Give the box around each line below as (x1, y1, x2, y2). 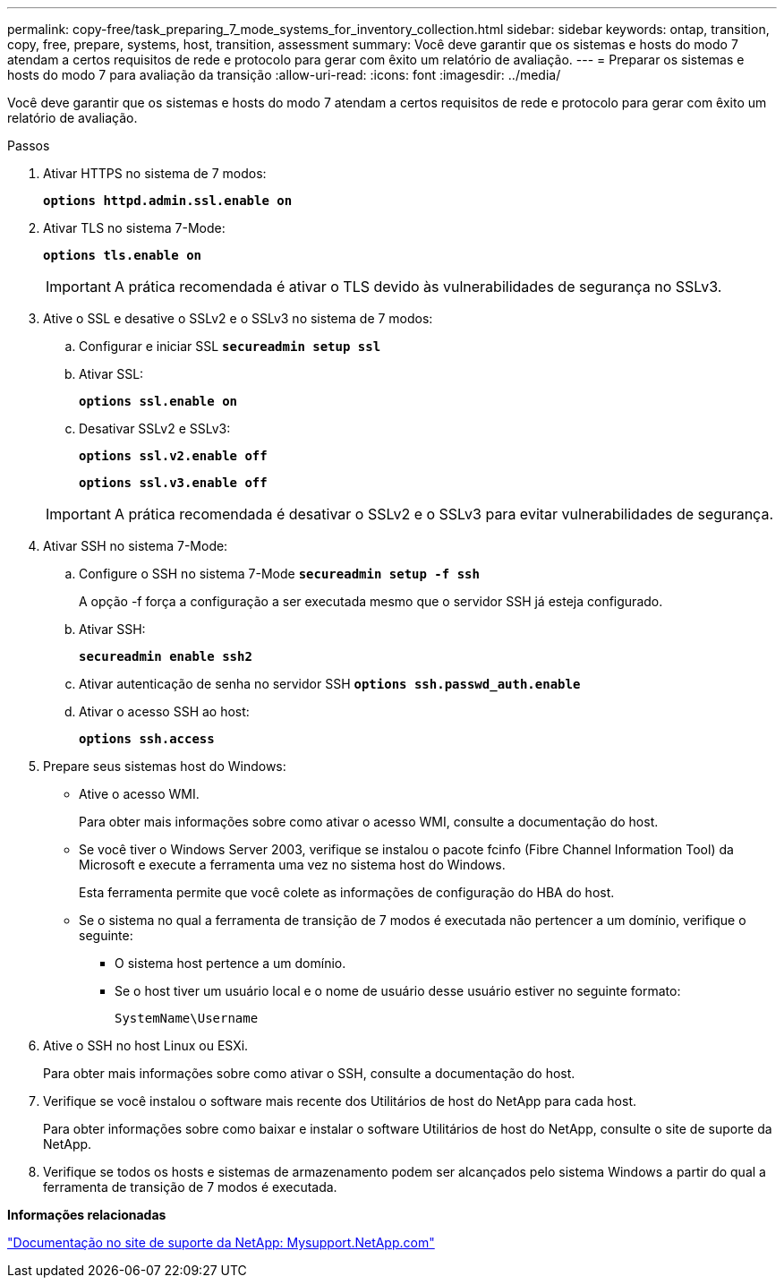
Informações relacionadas (7, 1207, 166, 1222)
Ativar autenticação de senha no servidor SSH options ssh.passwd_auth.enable (79, 676, 581, 691)
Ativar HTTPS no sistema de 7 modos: (43, 166, 267, 181)
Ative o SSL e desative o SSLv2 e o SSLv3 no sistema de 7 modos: (43, 311, 433, 326)
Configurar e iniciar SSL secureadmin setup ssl (79, 338, 381, 354)
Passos (7, 138, 50, 153)
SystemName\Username (115, 1011, 259, 1025)
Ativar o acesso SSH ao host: (79, 704, 250, 719)
